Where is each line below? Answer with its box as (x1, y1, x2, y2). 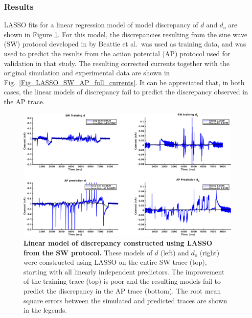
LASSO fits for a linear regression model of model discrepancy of (4, 20, 198, 30)
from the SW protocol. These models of (23, 247, 153, 257)
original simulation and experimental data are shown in (4, 68, 170, 78)
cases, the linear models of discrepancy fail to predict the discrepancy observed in (4, 87, 248, 97)
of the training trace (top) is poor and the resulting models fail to (23, 276, 221, 286)
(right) (200, 247, 220, 257)
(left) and (160, 247, 189, 257)
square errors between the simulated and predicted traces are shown (23, 295, 227, 305)
